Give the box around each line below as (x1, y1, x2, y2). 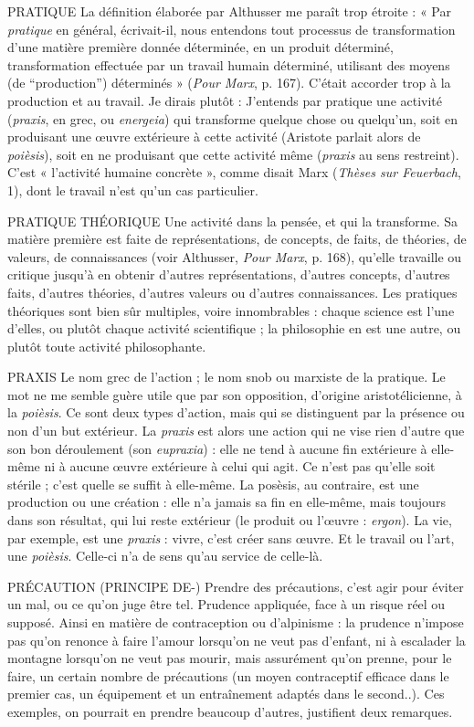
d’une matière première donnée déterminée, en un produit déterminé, (7, 37, 394, 57)
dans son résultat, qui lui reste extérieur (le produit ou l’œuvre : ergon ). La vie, (7, 511, 452, 530)
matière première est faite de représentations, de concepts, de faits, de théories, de (7, 229, 467, 248)
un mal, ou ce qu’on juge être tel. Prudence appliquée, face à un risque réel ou (7, 595, 446, 614)
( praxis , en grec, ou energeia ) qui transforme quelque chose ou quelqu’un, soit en (7, 109, 458, 128)
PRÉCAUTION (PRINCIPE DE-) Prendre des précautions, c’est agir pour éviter (7, 576, 464, 595)
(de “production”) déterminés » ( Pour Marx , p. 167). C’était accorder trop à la (7, 73, 451, 92)
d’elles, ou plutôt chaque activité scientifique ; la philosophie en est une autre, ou (7, 319, 461, 338)
